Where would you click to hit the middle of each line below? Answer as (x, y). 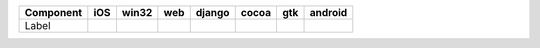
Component (53, 12)
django (212, 12)
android (328, 12)
